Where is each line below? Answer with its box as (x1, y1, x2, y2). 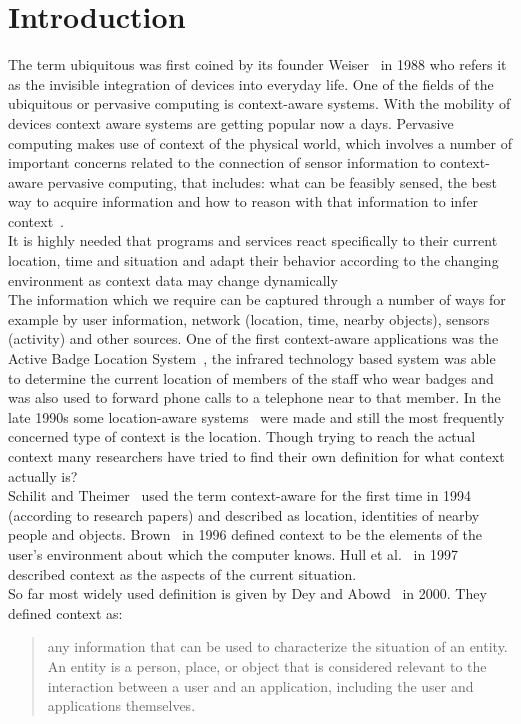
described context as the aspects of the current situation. (8, 563, 357, 584)
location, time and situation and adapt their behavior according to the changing (8, 250, 499, 271)
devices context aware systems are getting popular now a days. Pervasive (8, 112, 454, 133)
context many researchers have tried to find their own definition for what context (8, 446, 505, 466)
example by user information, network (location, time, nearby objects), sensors (8, 308, 490, 329)
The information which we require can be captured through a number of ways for (8, 289, 506, 310)
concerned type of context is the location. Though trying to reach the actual (8, 426, 476, 447)
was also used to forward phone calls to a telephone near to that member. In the (8, 387, 501, 408)
